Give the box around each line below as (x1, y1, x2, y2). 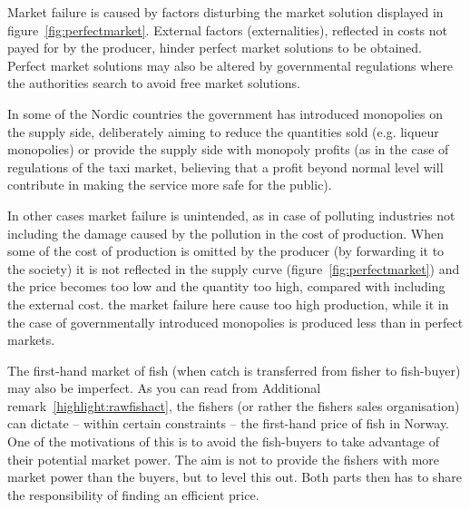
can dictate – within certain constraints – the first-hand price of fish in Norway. (7, 414, 450, 433)
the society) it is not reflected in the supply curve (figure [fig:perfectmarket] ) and (7, 259, 460, 278)
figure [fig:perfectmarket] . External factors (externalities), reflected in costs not (7, 20, 447, 39)
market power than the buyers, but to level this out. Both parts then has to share (7, 467, 462, 486)
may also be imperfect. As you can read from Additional (7, 378, 321, 397)
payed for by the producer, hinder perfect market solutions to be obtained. (7, 38, 422, 57)
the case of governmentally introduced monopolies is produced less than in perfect (7, 312, 464, 331)
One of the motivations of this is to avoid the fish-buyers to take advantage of (7, 432, 440, 451)
